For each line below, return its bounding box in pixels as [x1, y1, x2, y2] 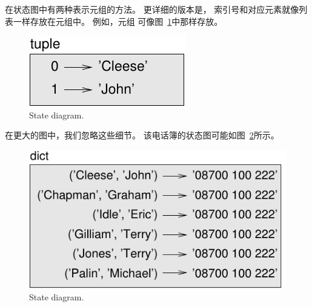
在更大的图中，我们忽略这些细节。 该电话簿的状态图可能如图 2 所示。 [5, 129, 279, 141]
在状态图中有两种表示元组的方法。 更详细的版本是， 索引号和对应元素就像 [5, 3, 299, 15]
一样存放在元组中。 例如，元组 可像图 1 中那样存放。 [13, 15, 223, 27]
